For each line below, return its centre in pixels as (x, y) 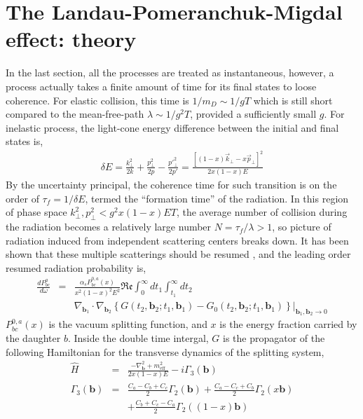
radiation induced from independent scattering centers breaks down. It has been (177, 240)
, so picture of (302, 227)
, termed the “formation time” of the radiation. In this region (217, 198)
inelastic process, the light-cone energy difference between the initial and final (172, 127)
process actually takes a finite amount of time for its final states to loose (161, 86)
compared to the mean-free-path (75, 114)
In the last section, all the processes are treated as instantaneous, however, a (170, 73)
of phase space (36, 212)
